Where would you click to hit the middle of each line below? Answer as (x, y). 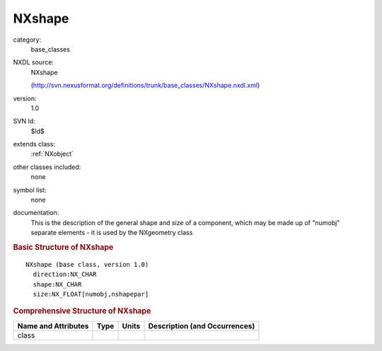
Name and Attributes (53, 326)
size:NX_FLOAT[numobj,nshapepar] (91, 294)
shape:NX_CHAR (57, 284)
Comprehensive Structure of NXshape (82, 311)
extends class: (34, 144)
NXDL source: (34, 62)
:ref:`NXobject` (52, 154)
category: (27, 40)
